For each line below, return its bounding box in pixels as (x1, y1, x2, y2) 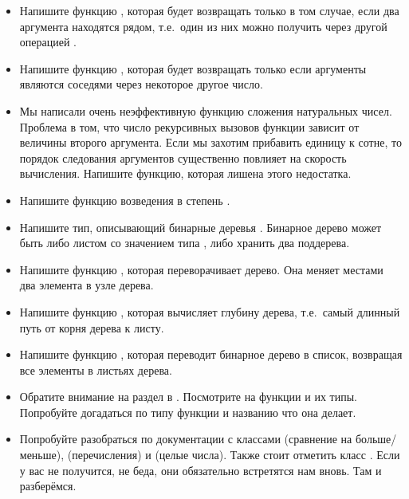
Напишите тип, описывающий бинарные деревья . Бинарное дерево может (19, 218, 382, 235)
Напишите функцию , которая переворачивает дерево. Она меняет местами (19, 261, 383, 277)
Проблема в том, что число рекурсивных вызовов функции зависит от (19, 118, 360, 135)
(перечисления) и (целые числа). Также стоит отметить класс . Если (67, 446, 400, 463)
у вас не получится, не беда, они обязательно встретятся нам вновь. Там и (19, 462, 382, 478)
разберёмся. (19, 477, 77, 494)
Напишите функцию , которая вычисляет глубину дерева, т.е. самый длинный (19, 303, 400, 320)
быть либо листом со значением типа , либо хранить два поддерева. (19, 234, 350, 251)
